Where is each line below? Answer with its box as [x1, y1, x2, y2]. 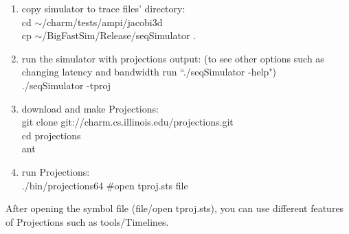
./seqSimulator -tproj [21, 78, 111, 92]
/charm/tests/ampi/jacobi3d [42, 14, 163, 29]
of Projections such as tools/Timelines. [5, 214, 169, 229]
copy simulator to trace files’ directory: [21, 1, 185, 15]
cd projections [21, 128, 81, 142]
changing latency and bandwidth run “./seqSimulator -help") [21, 65, 277, 79]
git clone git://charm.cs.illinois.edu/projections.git [21, 115, 234, 129]
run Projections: [21, 164, 90, 178]
